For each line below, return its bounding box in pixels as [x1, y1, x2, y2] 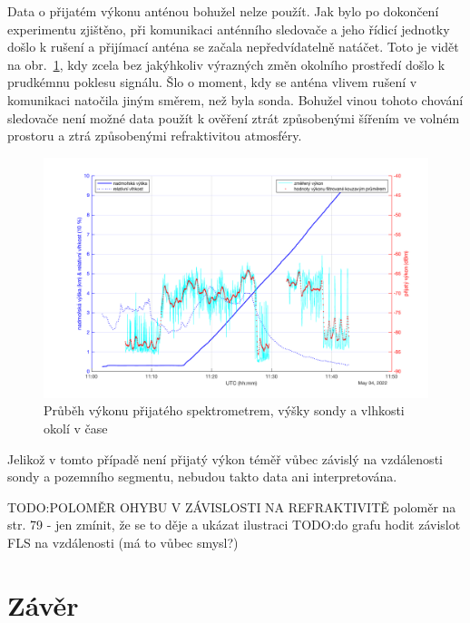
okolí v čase [44, 418, 108, 437]
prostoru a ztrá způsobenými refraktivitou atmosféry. [7, 126, 302, 145]
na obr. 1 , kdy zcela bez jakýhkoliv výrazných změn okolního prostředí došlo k [7, 54, 446, 73]
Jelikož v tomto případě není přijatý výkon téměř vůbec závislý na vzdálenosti [7, 449, 443, 468]
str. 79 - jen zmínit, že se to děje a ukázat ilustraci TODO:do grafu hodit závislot [7, 515, 461, 534]
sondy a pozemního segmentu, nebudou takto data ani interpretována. [7, 467, 397, 486]
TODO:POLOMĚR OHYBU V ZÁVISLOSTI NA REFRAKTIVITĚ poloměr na [7, 497, 456, 516]
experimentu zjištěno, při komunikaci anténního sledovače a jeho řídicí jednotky [7, 19, 450, 38]
